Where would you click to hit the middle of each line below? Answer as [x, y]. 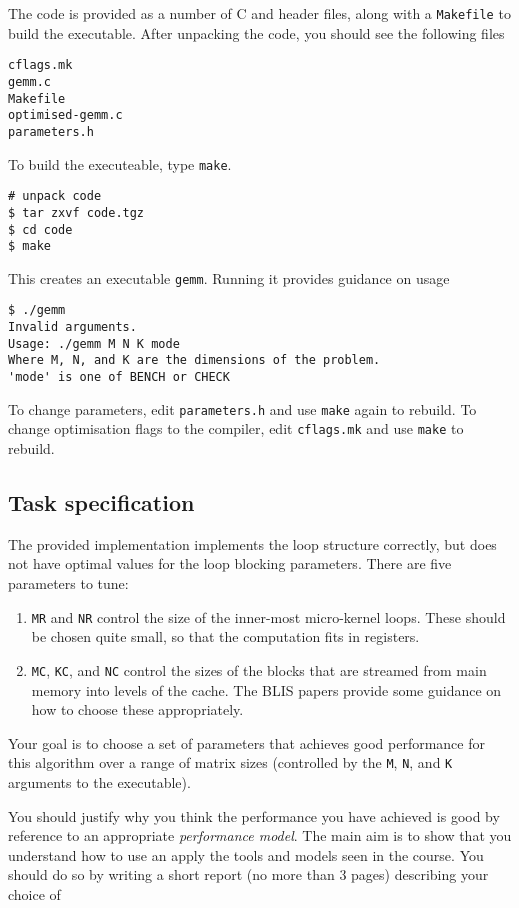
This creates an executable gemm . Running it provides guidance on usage [229, 277]
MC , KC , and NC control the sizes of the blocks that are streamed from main [259, 669]
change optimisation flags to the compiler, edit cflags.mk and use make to [236, 428]
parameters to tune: [68, 583]
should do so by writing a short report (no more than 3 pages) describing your [248, 874]
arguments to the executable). [99, 781]
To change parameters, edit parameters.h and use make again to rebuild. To [242, 408]
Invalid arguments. [72, 327]
